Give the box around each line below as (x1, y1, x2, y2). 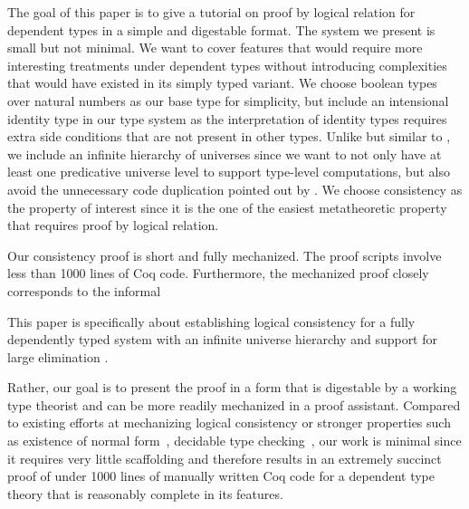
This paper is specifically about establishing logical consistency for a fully (7, 312, 416, 331)
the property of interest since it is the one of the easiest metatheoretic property (7, 197, 447, 216)
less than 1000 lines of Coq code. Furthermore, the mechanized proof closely (7, 264, 429, 283)
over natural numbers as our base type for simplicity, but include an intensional (7, 91, 449, 110)
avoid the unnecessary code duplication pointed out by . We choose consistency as (7, 179, 463, 198)
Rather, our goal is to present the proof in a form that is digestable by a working (7, 378, 457, 397)
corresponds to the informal (7, 281, 161, 300)
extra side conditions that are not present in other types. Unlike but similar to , (7, 127, 451, 146)
